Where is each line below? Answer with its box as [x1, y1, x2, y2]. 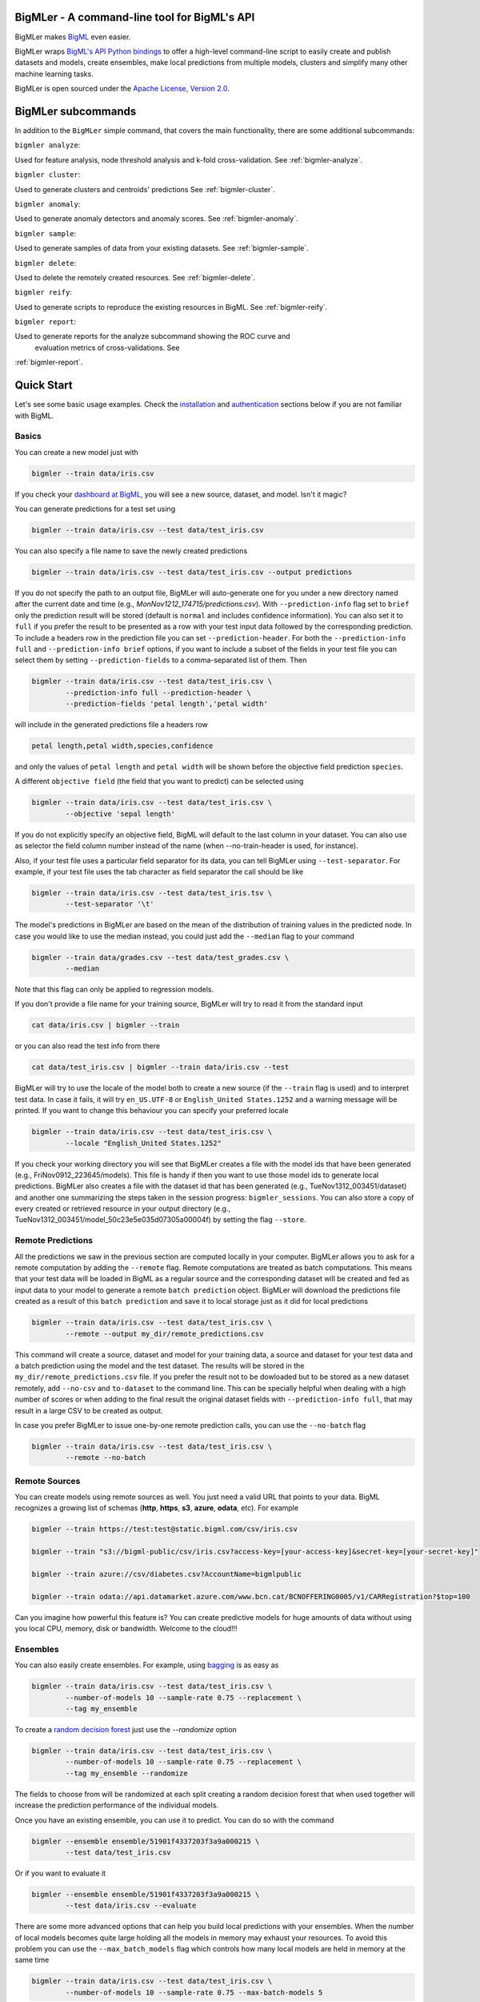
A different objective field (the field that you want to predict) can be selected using [14, 777, 304, 786]
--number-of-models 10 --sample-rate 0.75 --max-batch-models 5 [65, 1988, 323, 1997]
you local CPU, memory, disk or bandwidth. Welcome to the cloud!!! [14, 1624, 238, 1634]
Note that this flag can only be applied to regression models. [14, 985, 214, 995]
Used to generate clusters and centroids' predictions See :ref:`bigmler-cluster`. [14, 184, 275, 194]
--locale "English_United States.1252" [65, 1138, 222, 1148]
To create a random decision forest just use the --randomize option [14, 1724, 238, 1734]
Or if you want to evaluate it [14, 1868, 106, 1878]
